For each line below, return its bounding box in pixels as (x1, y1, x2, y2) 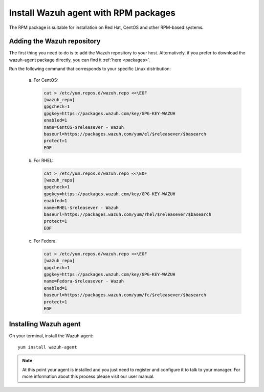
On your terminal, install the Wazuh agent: (9, 333, 94, 339)
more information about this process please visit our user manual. (22, 373, 154, 379)
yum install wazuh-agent (18, 344, 77, 350)
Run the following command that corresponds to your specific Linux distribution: (9, 66, 171, 72)
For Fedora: (33, 238, 57, 244)
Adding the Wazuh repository (9, 37, 101, 46)
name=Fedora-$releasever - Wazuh (44, 278, 124, 284)
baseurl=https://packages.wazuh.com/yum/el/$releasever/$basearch (44, 131, 206, 137)
